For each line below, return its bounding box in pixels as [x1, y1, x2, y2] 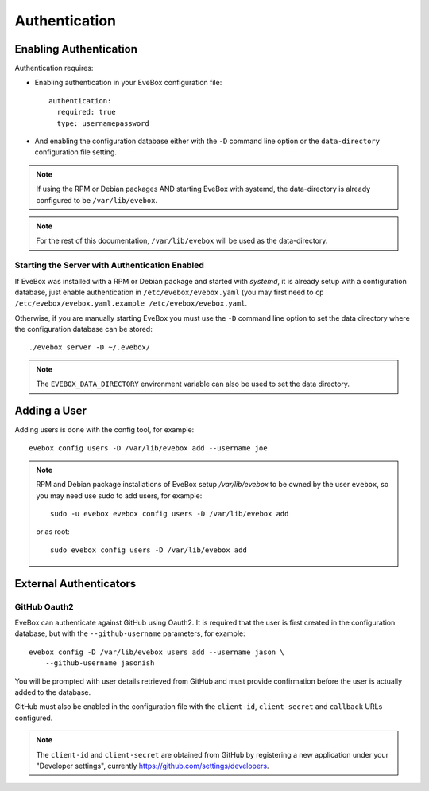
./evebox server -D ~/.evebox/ [29, 343, 151, 352]
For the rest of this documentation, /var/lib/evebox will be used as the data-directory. [36, 236, 328, 246]
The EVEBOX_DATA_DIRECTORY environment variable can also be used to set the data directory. [36, 379, 350, 389]
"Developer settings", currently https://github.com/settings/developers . [36, 761, 269, 770]
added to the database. [14, 687, 91, 696]
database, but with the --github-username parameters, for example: [14, 629, 245, 638]
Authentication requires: [14, 64, 94, 73]
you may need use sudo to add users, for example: [36, 490, 203, 501]
